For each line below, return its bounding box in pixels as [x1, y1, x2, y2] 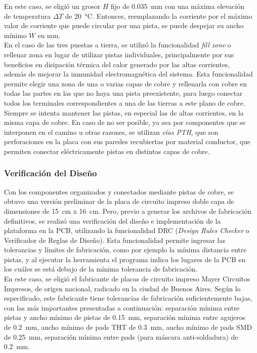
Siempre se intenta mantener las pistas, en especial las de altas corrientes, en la [4, 107, 244, 118]
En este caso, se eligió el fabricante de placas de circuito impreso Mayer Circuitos [4, 274, 250, 284]
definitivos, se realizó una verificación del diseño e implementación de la [4, 215, 221, 226]
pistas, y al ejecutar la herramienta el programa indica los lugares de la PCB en [4, 254, 246, 264]
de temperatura [4, 10, 51, 21]
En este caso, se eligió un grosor [4, 1, 100, 11]
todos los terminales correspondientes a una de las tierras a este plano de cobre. [4, 97, 246, 108]
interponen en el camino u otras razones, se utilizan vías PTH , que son [4, 126, 218, 137]
